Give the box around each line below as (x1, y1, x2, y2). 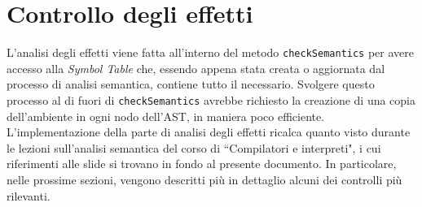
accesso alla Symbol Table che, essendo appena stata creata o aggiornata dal (7, 59, 385, 76)
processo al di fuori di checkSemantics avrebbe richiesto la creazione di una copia (7, 91, 416, 108)
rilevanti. (7, 187, 51, 204)
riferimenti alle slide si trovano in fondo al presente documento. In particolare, (7, 155, 397, 172)
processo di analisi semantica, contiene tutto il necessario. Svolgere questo (7, 75, 375, 93)
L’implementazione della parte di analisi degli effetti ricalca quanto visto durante (7, 123, 411, 140)
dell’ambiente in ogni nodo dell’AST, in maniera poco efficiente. (7, 107, 325, 124)
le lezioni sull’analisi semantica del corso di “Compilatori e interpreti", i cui (7, 139, 381, 156)
